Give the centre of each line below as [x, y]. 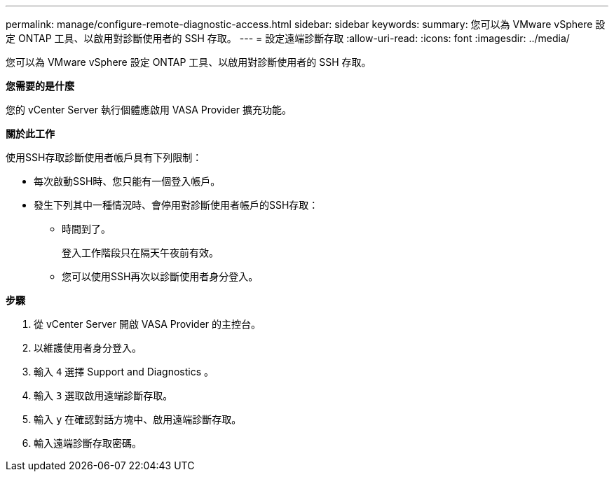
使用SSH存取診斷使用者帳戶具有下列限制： [104, 157]
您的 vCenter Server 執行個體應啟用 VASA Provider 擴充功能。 [149, 110]
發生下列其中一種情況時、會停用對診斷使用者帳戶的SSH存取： [176, 205]
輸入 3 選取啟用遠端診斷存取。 [103, 395]
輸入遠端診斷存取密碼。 [88, 443]
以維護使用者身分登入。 [88, 348]
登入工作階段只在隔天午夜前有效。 [140, 253]
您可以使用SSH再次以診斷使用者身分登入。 [160, 276]
